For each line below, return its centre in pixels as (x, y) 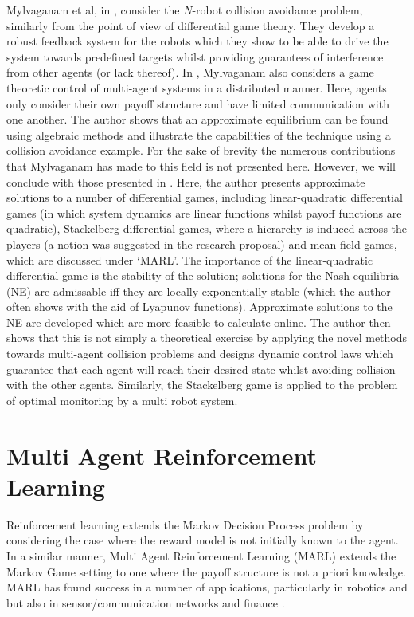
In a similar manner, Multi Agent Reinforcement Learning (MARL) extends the (201, 555)
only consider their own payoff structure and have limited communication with (198, 103)
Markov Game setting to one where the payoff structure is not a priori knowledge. (206, 571)
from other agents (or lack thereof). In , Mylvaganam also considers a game (190, 72)
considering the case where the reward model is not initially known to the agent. (203, 540)
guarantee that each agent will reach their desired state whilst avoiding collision (201, 369)
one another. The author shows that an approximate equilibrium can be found (197, 119)
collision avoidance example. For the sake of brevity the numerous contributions (201, 150)
